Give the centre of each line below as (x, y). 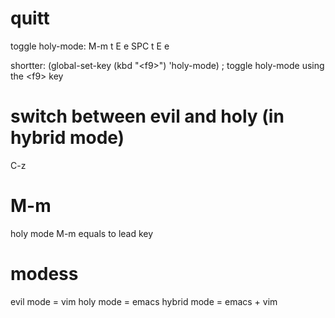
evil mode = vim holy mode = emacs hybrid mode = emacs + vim (144, 301)
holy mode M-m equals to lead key (82, 233)
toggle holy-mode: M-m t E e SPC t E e (90, 46)
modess (44, 274)
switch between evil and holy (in (147, 116)
